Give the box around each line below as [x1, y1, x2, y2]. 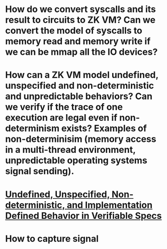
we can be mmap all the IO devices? [5, 46, 158, 58]
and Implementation [66, 199, 152, 211]
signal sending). [5, 165, 74, 177]
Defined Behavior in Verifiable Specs [5, 210, 162, 221]
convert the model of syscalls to [5, 25, 142, 36]
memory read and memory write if [5, 36, 151, 47]
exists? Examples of [61, 123, 147, 134]
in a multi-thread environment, [5, 144, 136, 155]
